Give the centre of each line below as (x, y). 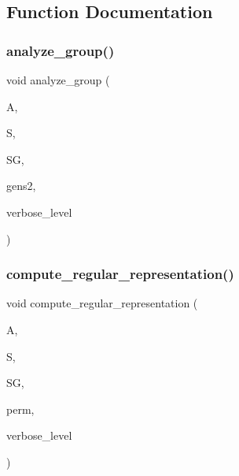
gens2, (21, 186)
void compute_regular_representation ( (102, 303)
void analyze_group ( (58, 80)
